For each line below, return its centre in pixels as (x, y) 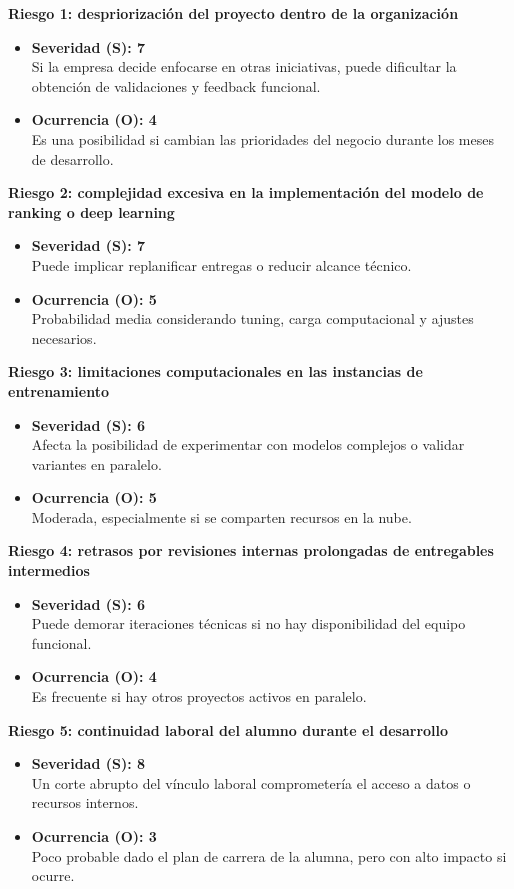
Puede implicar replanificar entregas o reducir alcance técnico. (221, 264)
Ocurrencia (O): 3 (94, 836)
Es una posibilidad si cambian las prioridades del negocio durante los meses (262, 138)
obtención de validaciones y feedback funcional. (176, 85)
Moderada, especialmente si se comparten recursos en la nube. (221, 516)
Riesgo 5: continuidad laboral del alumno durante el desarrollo (228, 729)
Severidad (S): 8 (88, 763)
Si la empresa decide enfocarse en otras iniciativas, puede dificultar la (244, 66)
